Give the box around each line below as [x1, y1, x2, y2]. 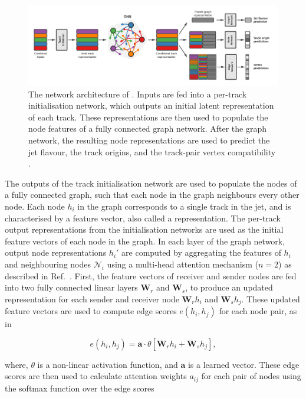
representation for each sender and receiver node [5, 292, 179, 305]
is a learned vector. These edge [187, 358, 300, 370]
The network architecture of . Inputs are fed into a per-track [28, 87, 247, 100]
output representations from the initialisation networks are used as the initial [5, 223, 284, 236]
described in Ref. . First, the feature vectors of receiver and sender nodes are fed [5, 269, 297, 282]
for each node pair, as [219, 305, 297, 317]
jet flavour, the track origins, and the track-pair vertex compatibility [28, 145, 276, 158]
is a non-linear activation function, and [37, 358, 178, 370]
